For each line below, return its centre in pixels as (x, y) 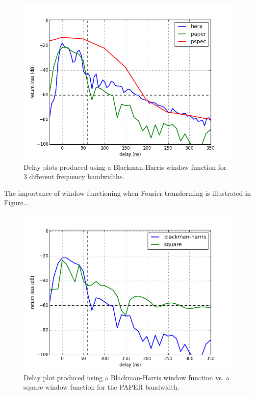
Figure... (17, 202)
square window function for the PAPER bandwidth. (102, 387)
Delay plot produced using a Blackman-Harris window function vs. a (127, 377)
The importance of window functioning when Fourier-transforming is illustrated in (127, 193)
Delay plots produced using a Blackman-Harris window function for (125, 167)
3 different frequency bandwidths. (74, 176)
